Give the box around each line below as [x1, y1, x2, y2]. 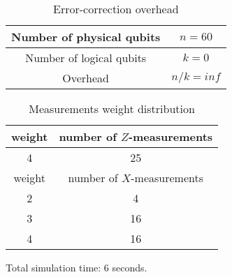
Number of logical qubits [25, 50, 147, 66]
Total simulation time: [6, 260, 101, 274]
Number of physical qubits [11, 29, 161, 45]
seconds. [112, 260, 147, 274]
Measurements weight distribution [29, 100, 195, 117]
